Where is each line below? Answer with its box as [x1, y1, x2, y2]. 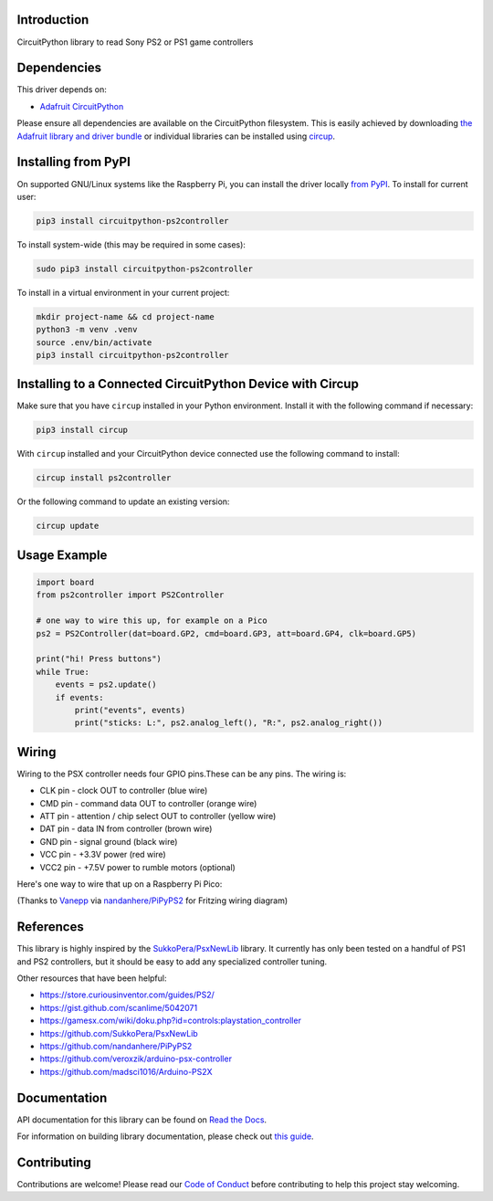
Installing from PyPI [16, 154, 131, 170]
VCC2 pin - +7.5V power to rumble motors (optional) [39, 861, 236, 872]
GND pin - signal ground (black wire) [39, 836, 178, 847]
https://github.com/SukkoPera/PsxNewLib [39, 1027, 198, 1038]
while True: [36, 667, 90, 677]
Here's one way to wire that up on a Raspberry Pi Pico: [16, 878, 223, 890]
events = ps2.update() [55, 680, 157, 690]
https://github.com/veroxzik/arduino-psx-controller [39, 1053, 233, 1064]
